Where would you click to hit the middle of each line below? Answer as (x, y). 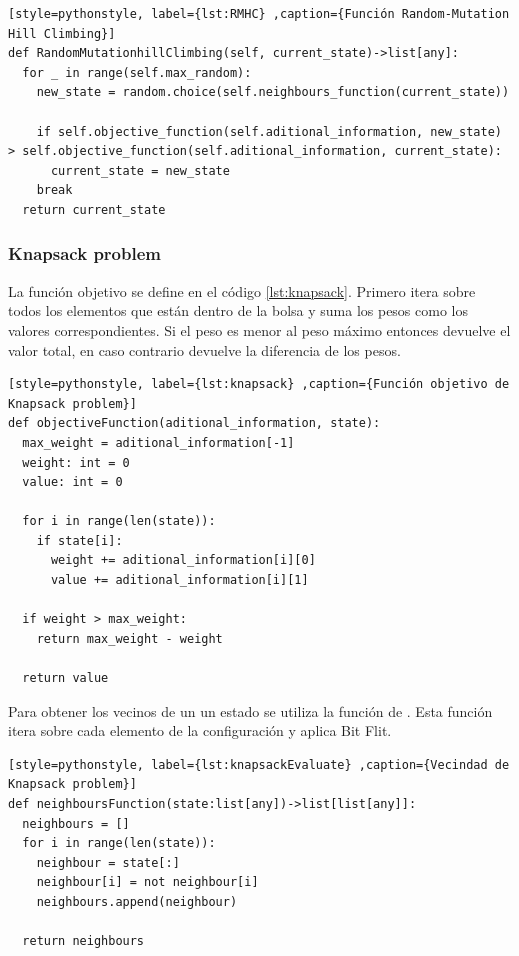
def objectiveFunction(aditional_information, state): (194, 423)
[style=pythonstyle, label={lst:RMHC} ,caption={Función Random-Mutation (259, 14)
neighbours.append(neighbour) (137, 901)
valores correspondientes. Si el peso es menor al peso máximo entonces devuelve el (259, 329)
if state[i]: (79, 540)
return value (65, 678)
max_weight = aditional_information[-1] (158, 442)
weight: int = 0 (76, 462)
